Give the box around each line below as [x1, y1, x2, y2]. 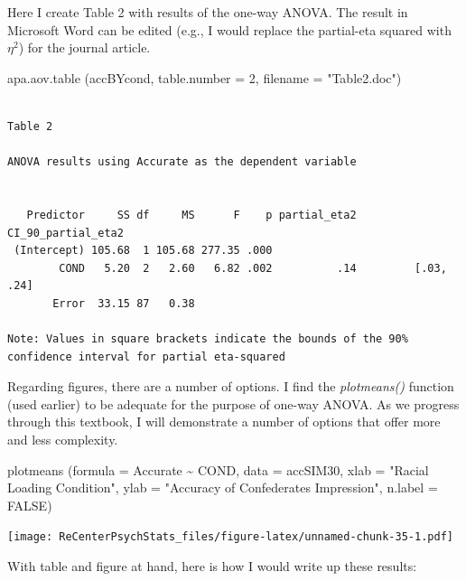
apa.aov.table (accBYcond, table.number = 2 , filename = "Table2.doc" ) [7, 68, 402, 87]
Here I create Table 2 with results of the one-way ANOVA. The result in [7, 3, 408, 21]
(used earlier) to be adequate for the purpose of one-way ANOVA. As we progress [7, 394, 460, 413]
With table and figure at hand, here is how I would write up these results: [7, 557, 417, 576]
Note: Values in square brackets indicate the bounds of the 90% [7, 333, 408, 346]
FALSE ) [7, 495, 52, 514]
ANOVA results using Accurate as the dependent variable [7, 155, 357, 169]
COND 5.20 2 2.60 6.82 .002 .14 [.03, [59, 261, 447, 275]
